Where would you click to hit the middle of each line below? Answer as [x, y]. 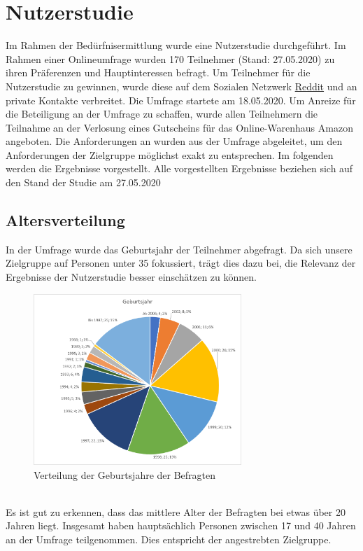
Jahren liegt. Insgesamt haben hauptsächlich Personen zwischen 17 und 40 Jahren [181, 525]
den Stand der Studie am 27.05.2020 [83, 182]
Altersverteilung [65, 220]
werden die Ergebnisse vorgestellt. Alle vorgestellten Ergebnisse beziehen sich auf [179, 168]
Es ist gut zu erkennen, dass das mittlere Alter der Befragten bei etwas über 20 [176, 511]
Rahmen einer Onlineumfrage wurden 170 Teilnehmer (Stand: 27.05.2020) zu [170, 58]
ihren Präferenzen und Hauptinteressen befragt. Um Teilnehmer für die [158, 72]
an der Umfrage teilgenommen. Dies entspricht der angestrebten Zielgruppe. [169, 539]
